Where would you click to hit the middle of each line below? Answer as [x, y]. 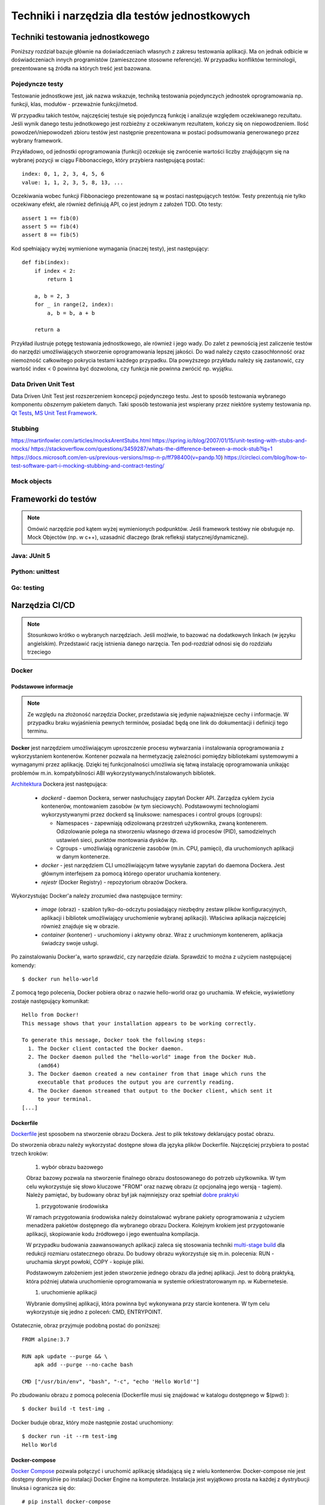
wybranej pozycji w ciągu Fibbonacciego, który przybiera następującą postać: [108, 160]
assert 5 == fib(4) [51, 227]
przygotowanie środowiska [75, 1206]
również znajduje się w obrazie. [80, 926]
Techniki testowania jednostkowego [80, 37]
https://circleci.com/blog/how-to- [266, 457]
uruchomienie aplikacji [69, 1292]
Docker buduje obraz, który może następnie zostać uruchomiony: [92, 1422]
